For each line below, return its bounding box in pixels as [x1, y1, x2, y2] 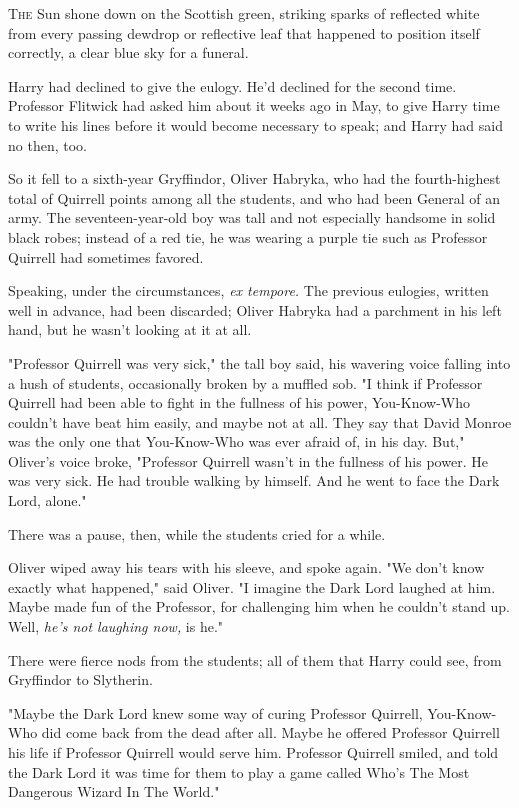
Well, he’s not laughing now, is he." [8, 616, 224, 637]
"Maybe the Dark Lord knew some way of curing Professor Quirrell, [8, 702, 423, 723]
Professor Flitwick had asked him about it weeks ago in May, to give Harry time [8, 95, 500, 116]
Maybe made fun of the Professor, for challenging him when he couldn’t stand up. [8, 596, 510, 617]
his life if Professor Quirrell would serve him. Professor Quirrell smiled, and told [8, 742, 499, 762]
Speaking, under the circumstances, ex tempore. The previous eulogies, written [8, 280, 489, 301]
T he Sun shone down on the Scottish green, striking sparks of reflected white [8, 3, 480, 23]
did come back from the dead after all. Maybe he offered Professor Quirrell [41, 722, 500, 743]
